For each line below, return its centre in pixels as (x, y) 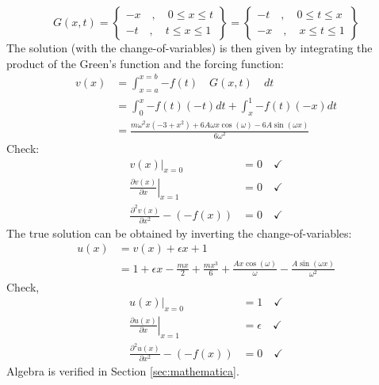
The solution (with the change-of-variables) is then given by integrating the (189, 48)
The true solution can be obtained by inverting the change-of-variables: (179, 233)
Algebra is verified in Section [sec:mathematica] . (123, 371)
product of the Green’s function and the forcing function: (145, 63)
